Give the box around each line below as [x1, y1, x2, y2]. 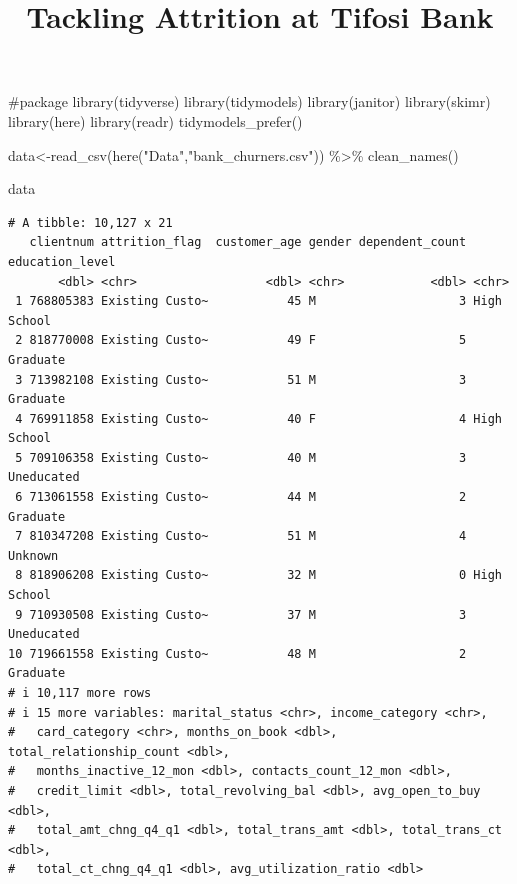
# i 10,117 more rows [8, 686, 152, 700]
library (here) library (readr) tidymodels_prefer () [8, 110, 303, 131]
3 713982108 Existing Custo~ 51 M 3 [15, 372, 467, 387]
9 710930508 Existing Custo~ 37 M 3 [15, 607, 467, 622]
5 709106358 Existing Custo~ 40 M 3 [15, 450, 467, 465]
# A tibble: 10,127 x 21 [8, 215, 173, 230]
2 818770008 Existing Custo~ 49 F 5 [15, 333, 467, 348]
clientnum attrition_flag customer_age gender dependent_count [29, 235, 467, 250]
